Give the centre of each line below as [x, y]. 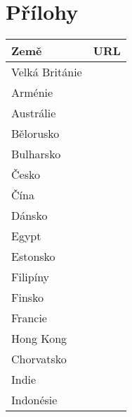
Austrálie [34, 113]
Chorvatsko [39, 359]
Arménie [32, 93]
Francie [29, 318]
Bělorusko [35, 134]
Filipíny [31, 277]
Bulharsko [36, 154]
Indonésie [34, 400]
